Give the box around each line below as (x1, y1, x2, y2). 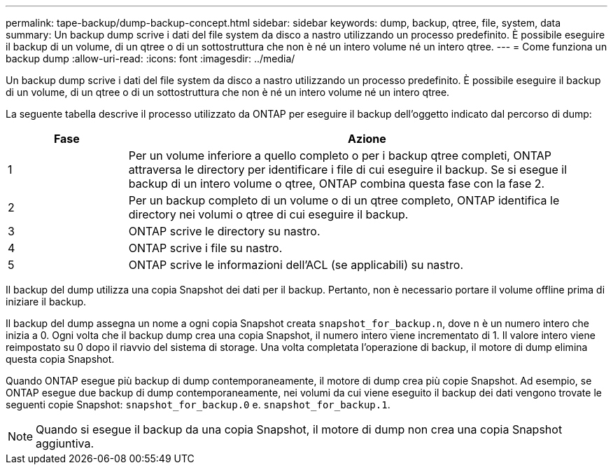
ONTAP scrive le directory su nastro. (128, 224, 320, 238)
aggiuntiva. (36, 436, 94, 450)
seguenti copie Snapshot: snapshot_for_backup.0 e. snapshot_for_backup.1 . (6, 399, 390, 410)
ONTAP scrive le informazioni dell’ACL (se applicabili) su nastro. (128, 258, 463, 272)
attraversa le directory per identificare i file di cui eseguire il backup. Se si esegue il (128, 163, 568, 177)
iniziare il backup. (6, 296, 87, 307)
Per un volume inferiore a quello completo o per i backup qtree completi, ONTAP (128, 148, 551, 163)
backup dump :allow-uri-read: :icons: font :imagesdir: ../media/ (6, 53, 295, 64)
